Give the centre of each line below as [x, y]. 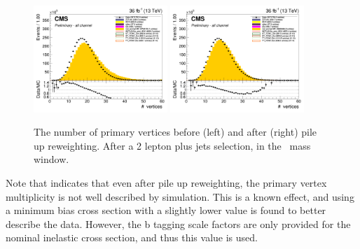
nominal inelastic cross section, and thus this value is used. [132, 237]
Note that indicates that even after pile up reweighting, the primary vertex [166, 183]
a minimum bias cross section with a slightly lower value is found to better [166, 210]
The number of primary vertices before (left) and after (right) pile [175, 132]
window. [51, 159]
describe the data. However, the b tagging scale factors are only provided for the [178, 223]
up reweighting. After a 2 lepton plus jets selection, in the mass [172, 145]
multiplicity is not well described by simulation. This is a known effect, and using [180, 196]
